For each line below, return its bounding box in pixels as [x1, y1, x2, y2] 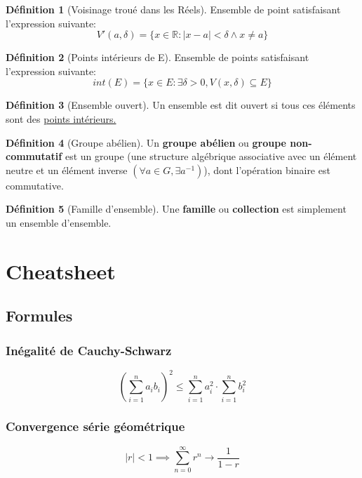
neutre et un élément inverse [6, 162, 128, 177]
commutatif [6, 149, 62, 164]
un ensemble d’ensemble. [6, 215, 112, 230]
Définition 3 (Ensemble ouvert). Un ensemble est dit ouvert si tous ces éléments [6, 98, 356, 112]
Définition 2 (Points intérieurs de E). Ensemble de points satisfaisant [6, 50, 309, 65]
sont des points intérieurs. [6, 111, 116, 126]
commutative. [6, 178, 64, 192]
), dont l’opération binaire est [203, 162, 330, 177]
